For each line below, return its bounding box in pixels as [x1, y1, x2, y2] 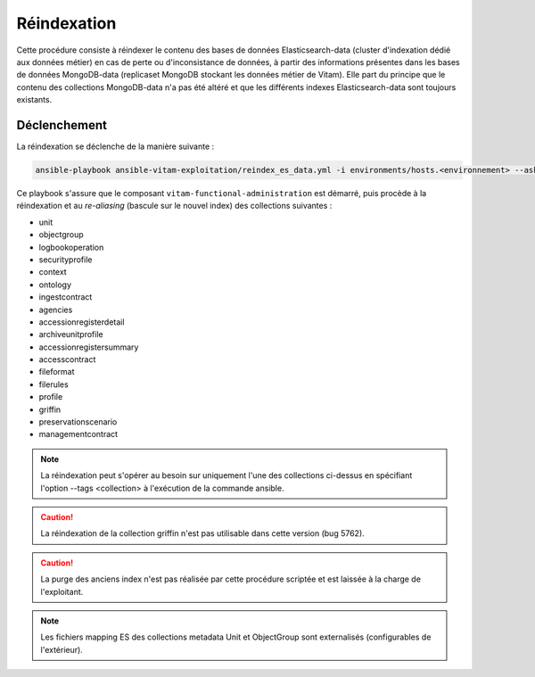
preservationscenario [38, 417, 118, 427]
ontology [38, 279, 71, 290]
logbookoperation [38, 242, 104, 252]
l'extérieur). [40, 644, 84, 655]
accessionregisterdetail [38, 317, 125, 327]
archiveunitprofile [38, 329, 103, 340]
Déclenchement [16, 117, 107, 133]
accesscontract [38, 354, 96, 365]
